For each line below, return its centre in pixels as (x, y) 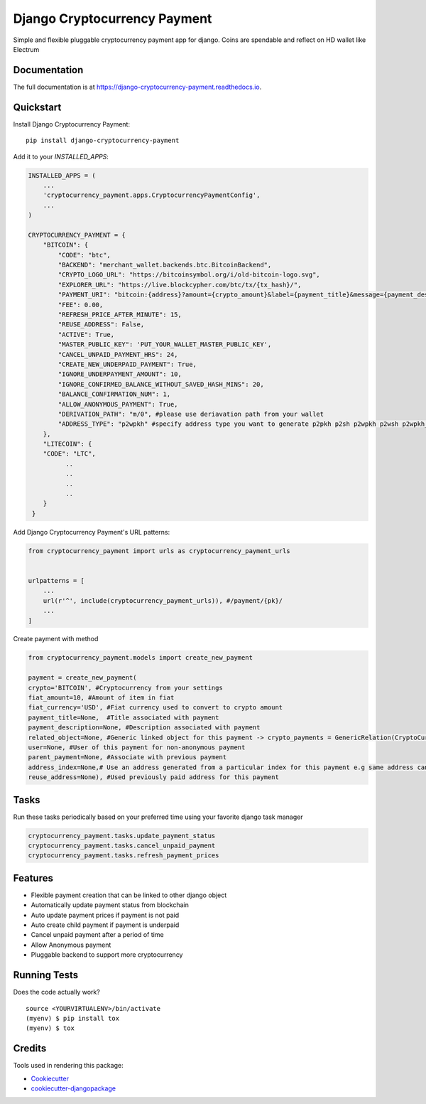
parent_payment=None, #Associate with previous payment (127, 757)
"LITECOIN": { (67, 444)
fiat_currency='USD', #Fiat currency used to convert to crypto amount (155, 708)
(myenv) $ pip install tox (73, 1018)
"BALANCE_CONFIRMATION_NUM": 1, (114, 394)
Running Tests (45, 975)
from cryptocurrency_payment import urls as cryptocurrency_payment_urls (159, 551)
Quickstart (37, 107)
